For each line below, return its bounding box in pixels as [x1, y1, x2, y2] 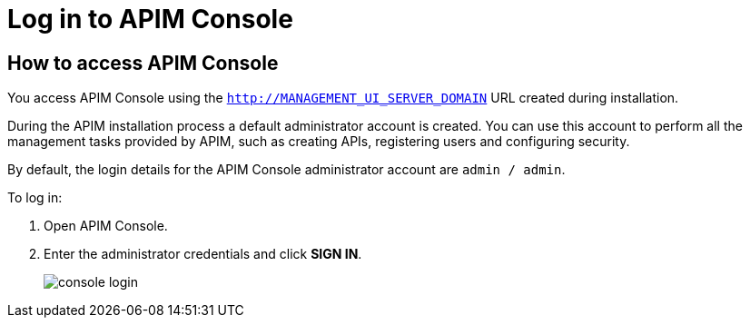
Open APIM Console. [44, 218, 168, 234]
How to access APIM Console [7, 51, 279, 74]
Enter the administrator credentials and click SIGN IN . [44, 246, 362, 262]
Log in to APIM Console [7, 4, 293, 34]
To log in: [7, 190, 63, 206]
